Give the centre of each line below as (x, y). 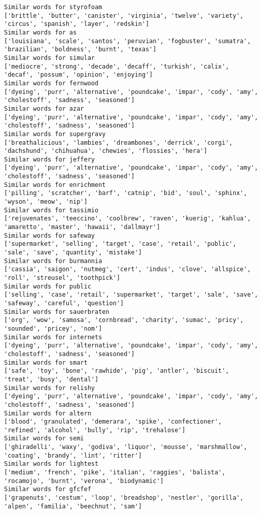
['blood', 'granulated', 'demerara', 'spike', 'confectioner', (113, 422)
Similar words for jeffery (49, 159)
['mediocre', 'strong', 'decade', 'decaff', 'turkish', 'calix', (117, 66)
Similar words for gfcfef (48, 489)
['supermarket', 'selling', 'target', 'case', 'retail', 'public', (120, 244)
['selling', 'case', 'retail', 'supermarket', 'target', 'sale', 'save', (131, 295)
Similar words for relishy (49, 388)
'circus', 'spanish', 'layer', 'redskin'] (77, 24)
